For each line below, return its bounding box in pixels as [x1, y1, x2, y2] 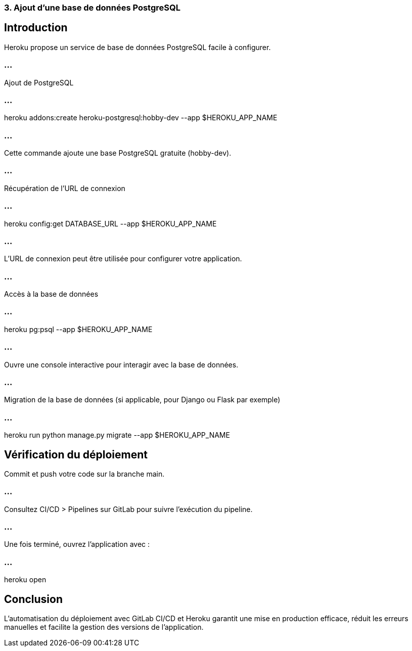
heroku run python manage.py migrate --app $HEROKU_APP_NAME [4, 431, 230, 440]
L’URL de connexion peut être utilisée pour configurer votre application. [4, 254, 242, 263]
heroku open [4, 575, 47, 584]
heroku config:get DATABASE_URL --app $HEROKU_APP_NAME [4, 219, 217, 228]
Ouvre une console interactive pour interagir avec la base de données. [4, 360, 239, 369]
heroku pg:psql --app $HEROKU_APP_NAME [4, 324, 153, 334]
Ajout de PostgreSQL [4, 78, 74, 87]
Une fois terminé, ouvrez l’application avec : [4, 540, 150, 549]
